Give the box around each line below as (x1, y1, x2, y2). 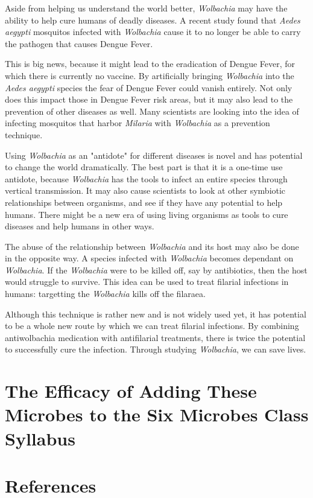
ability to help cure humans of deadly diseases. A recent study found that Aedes (5, 13, 300, 26)
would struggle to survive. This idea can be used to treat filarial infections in (5, 275, 289, 288)
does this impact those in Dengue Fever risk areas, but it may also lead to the (5, 93, 293, 106)
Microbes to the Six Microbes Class (5, 402, 309, 427)
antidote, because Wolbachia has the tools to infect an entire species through (5, 172, 288, 185)
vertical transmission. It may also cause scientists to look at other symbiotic (5, 184, 286, 197)
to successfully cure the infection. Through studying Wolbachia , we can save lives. (5, 343, 306, 356)
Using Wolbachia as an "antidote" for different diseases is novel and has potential (5, 148, 303, 161)
